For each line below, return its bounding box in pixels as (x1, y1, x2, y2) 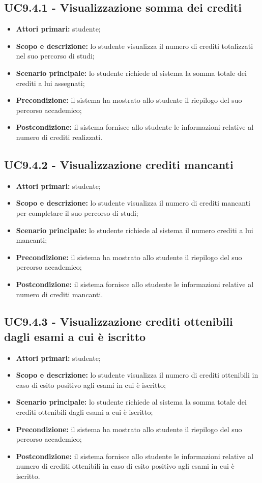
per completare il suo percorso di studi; (16, 207, 138, 218)
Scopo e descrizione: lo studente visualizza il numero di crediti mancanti (16, 197, 251, 208)
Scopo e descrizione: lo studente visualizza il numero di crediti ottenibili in (16, 370, 258, 380)
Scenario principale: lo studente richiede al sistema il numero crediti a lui (16, 224, 253, 235)
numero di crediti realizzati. (16, 131, 103, 142)
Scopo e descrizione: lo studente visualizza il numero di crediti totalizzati (16, 40, 253, 51)
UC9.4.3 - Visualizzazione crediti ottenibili (4, 314, 233, 329)
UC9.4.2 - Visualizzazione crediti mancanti (4, 156, 234, 172)
